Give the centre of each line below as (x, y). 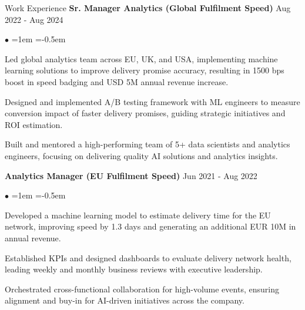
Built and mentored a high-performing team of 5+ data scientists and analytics (148, 144)
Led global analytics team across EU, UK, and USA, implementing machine (141, 58)
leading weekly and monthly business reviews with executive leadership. (134, 269)
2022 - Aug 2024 (34, 19)
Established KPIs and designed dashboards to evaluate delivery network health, (148, 257)
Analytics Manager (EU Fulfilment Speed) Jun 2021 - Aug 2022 (131, 175)
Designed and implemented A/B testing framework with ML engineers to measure (152, 101)
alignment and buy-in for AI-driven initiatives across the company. (125, 300)
